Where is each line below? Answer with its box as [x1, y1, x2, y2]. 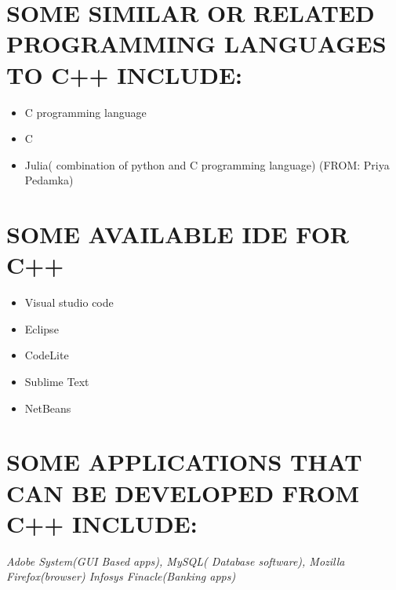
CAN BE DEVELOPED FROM [6, 476, 360, 508]
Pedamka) [24, 172, 74, 188]
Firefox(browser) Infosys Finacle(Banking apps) [6, 568, 236, 585]
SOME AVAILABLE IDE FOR [6, 218, 349, 250]
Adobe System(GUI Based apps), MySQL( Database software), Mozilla [6, 552, 345, 569]
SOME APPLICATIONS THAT [6, 446, 362, 478]
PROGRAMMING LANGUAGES [6, 27, 387, 60]
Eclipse [24, 320, 59, 337]
